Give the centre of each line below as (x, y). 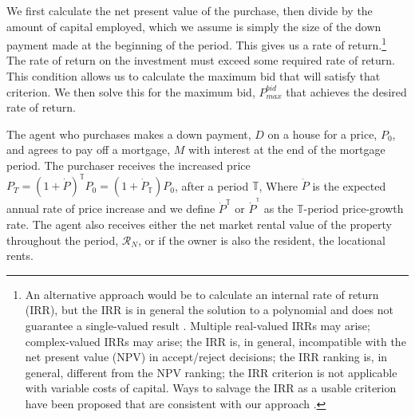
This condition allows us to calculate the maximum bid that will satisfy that (194, 76)
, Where (279, 185)
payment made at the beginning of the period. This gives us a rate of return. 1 (197, 43)
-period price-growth (354, 208)
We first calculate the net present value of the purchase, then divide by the (190, 10)
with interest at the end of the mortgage (287, 149)
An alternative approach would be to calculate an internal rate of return (202, 294)
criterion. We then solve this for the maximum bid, (131, 91)
